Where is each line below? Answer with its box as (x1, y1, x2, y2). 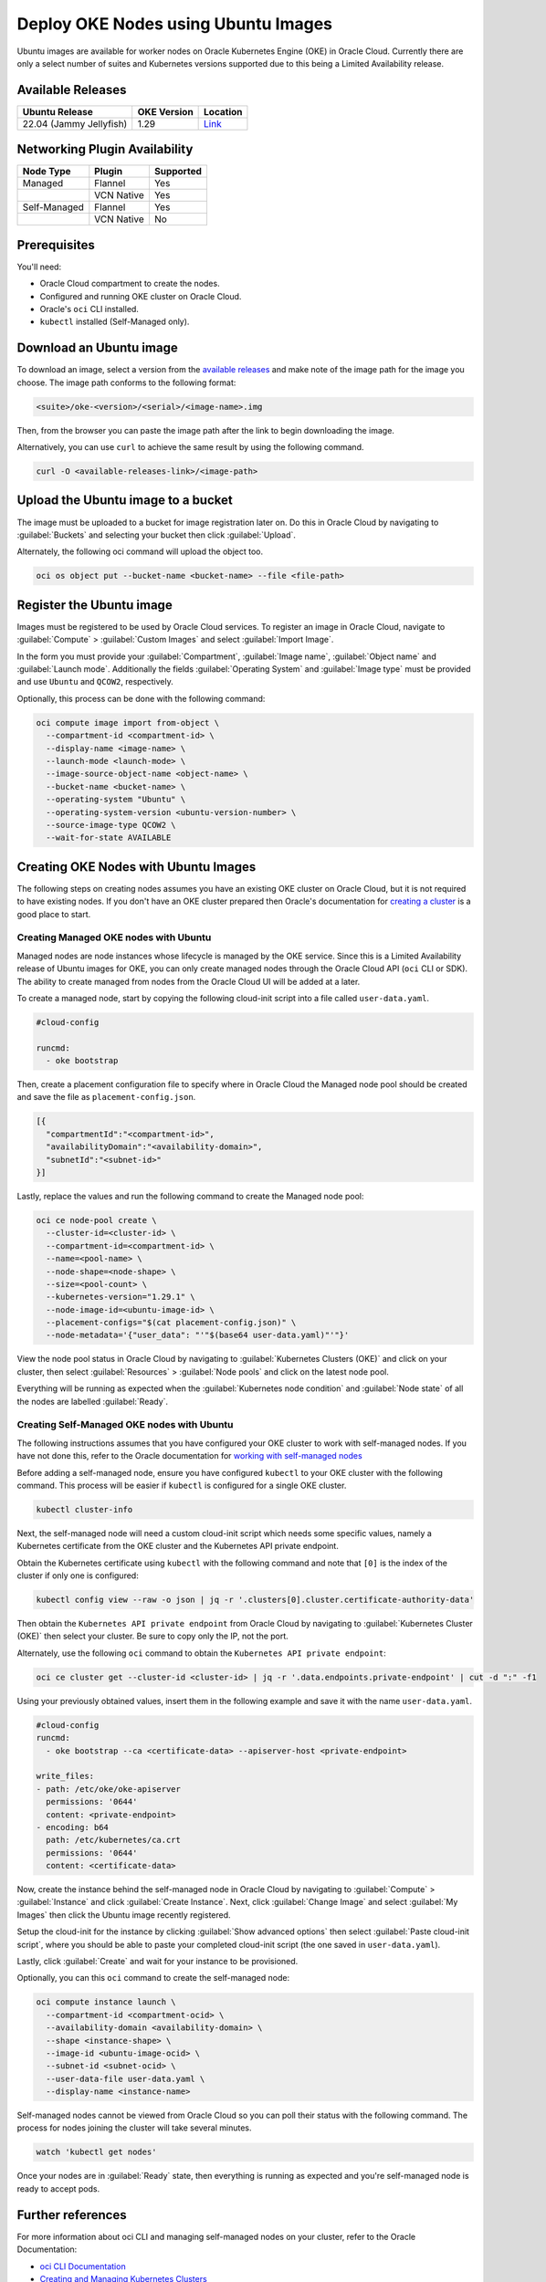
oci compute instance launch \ (36, 1997, 177, 2007)
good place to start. (16, 908, 91, 919)
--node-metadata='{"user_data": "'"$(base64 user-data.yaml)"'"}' (46, 1330, 350, 1341)
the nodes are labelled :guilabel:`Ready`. (16, 1396, 169, 1407)
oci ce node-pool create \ (36, 1215, 157, 1225)
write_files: (36, 1771, 95, 1782)
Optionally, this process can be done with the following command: (16, 693, 266, 704)
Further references (16, 2207, 127, 2223)
